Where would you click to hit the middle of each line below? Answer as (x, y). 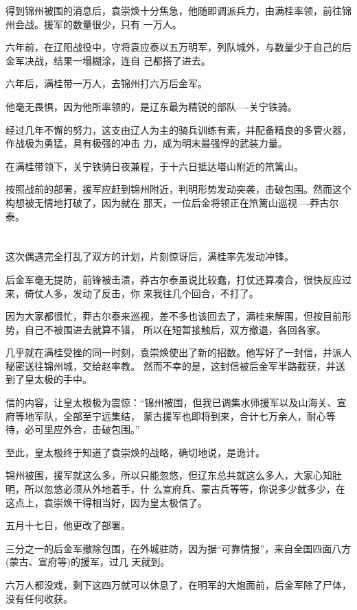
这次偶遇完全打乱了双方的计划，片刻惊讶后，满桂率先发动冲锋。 (150, 256)
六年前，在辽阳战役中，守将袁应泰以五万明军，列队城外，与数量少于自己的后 (178, 47)
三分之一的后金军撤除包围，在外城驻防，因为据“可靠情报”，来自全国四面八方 (178, 548)
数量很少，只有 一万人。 (127, 24)
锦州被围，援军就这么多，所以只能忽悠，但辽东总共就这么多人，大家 (159, 475)
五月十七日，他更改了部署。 (68, 525)
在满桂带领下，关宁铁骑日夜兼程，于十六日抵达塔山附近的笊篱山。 (154, 166)
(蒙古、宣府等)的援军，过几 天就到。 (88, 562)
